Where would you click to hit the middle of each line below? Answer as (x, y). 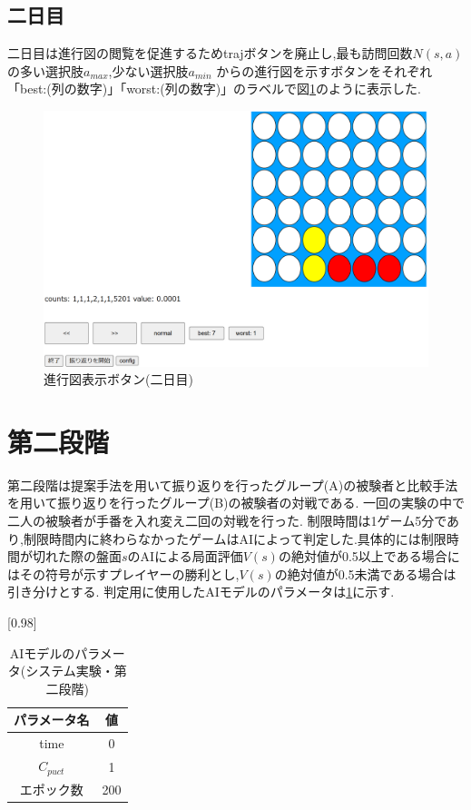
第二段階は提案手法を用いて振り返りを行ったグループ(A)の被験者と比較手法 (233, 484)
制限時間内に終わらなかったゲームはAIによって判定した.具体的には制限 (235, 538)
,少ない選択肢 (148, 70)
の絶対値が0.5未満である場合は (365, 573)
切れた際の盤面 (77, 556)
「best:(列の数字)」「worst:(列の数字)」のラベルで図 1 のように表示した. (214, 89)
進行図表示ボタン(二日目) (118, 379)
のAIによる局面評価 (185, 556)
